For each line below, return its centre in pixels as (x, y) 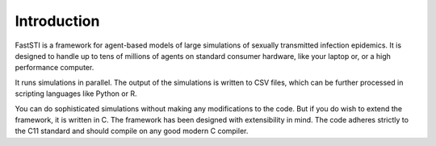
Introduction (57, 21)
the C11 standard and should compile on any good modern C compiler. (132, 131)
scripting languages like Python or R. (76, 94)
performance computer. (55, 68)
